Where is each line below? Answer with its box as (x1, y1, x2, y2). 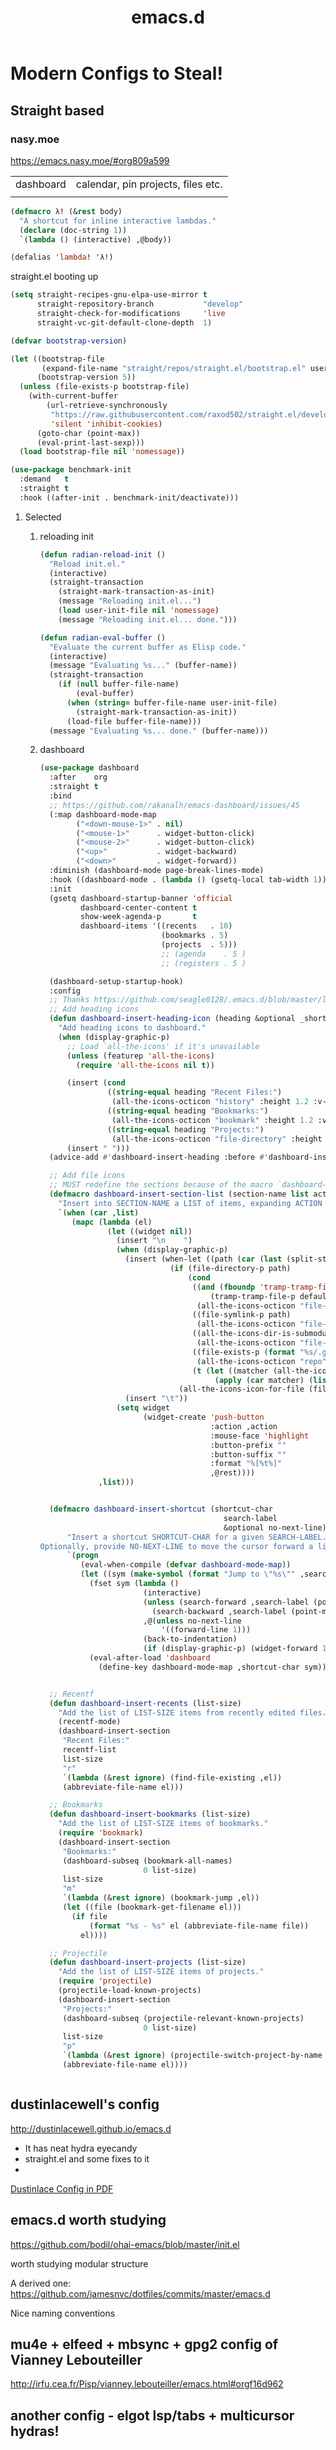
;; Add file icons (48, 1171, 126, 1181)
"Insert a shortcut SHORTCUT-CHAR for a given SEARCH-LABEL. (66, 1532, 327, 1542)
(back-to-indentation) (143, 1634, 238, 1645)
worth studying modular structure (10, 2257, 149, 2270)
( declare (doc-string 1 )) (19, 225, 128, 235)
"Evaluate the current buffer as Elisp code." (48, 642, 247, 652)
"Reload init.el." (48, 559, 126, 569)
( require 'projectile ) (58, 1976, 153, 1986)
